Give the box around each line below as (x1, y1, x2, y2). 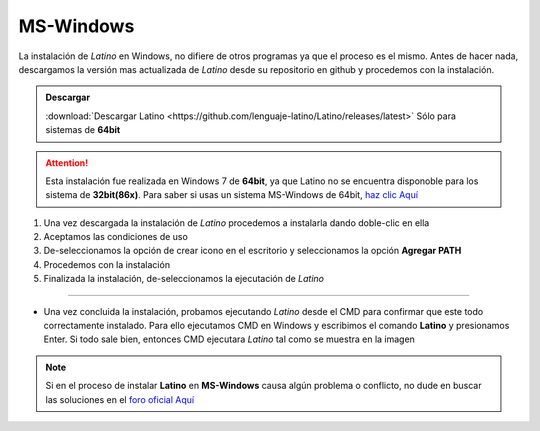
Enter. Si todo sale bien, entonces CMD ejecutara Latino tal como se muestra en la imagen (43, 333, 415, 345)
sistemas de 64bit (45, 124, 121, 136)
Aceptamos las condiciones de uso (43, 231, 189, 243)
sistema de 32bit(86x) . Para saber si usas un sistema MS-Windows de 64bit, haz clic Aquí (45, 189, 419, 201)
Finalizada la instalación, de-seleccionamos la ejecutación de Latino (43, 273, 325, 285)
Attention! (45, 156, 89, 169)
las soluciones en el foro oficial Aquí (45, 393, 195, 405)
